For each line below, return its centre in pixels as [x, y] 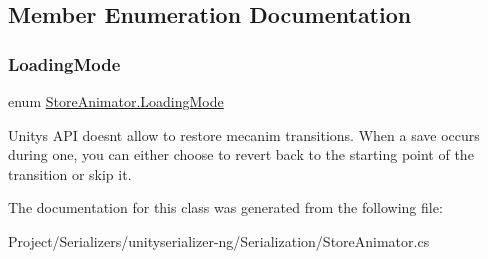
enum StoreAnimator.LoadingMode [116, 101]
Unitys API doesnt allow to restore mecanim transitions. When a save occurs [244, 134]
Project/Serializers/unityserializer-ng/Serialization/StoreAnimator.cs [219, 240]
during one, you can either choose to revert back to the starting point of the [241, 154]
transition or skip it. [70, 173]
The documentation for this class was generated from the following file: [225, 207]
